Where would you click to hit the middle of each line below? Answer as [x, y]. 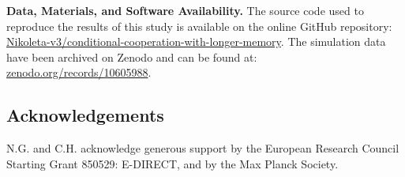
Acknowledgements [85, 115]
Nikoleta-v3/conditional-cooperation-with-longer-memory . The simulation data [196, 41]
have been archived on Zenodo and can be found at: [132, 56]
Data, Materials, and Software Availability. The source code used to [185, 10]
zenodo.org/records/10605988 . [79, 72]
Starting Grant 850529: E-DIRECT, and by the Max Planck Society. [172, 163]
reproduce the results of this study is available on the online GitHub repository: [199, 26]
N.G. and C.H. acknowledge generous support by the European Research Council [203, 148]
